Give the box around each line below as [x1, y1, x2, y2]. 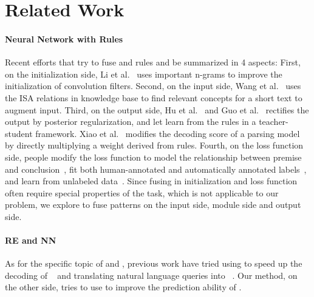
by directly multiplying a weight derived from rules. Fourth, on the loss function [5, 139, 304, 152]
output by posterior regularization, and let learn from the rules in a [5, 115, 256, 128]
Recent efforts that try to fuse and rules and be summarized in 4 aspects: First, [5, 56, 301, 68]
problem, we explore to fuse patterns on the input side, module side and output [5, 198, 301, 211]
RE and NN [5, 234, 56, 247]
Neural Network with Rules [5, 32, 123, 45]
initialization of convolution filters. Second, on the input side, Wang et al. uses [5, 79, 301, 92]
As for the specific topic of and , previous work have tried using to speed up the [5, 257, 302, 270]
